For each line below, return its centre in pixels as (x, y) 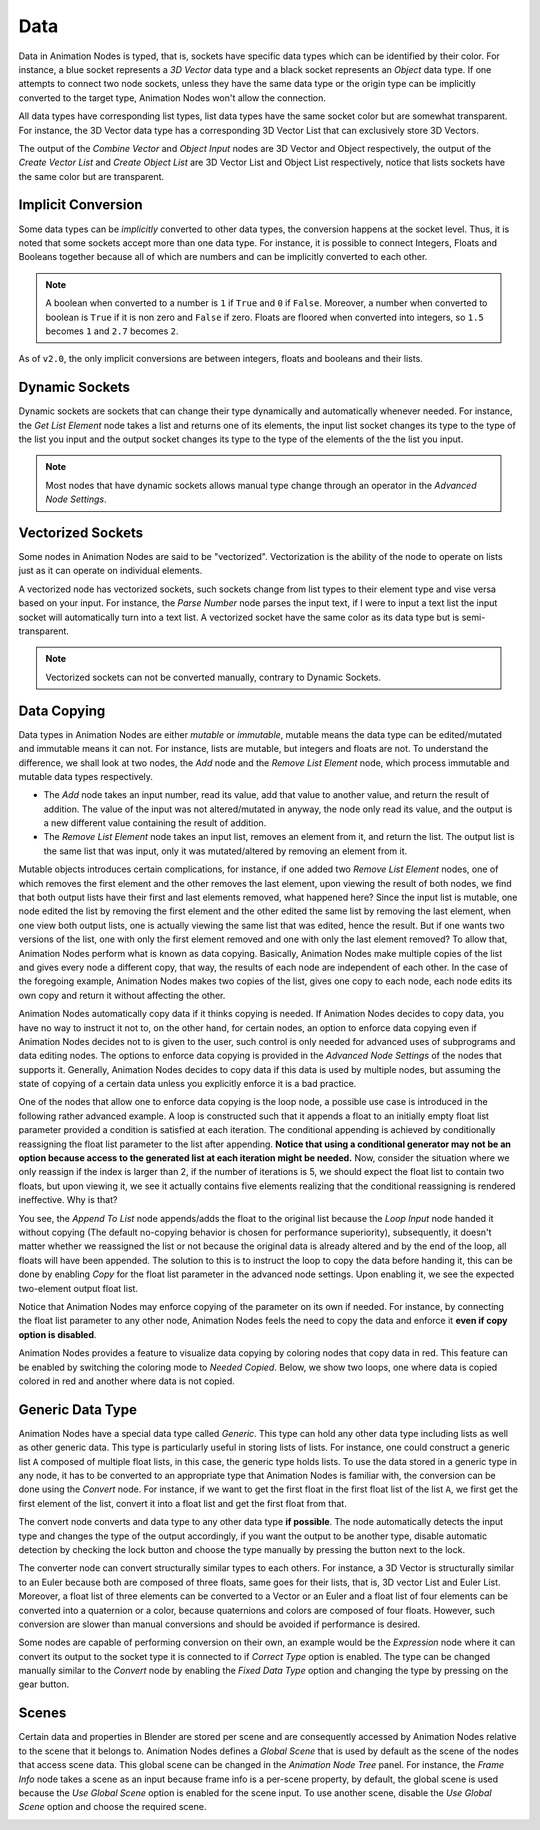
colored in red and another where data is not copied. (126, 1381)
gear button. (44, 1684)
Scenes (42, 1713)
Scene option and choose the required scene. (112, 1807)
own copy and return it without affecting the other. (122, 995)
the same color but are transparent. (91, 176)
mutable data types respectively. (86, 776)
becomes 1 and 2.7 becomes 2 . (112, 331)
